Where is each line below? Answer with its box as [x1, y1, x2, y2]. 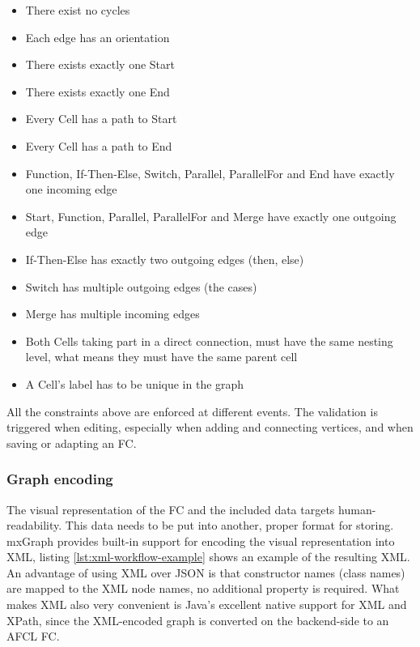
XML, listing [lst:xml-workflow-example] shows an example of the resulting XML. [6, 548, 410, 565]
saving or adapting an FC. [6, 434, 137, 451]
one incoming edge [25, 181, 117, 198]
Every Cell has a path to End [25, 137, 172, 154]
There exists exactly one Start [25, 56, 175, 73]
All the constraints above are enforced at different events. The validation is [6, 402, 378, 419]
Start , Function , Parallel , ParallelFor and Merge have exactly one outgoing [25, 207, 397, 224]
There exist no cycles [25, 2, 130, 18]
